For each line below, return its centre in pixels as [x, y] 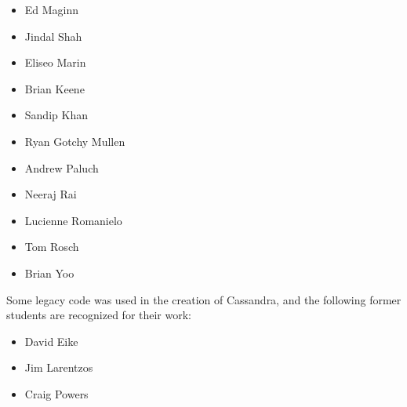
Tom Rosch [52, 247]
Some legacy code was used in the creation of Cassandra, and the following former [204, 299]
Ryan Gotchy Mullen [75, 141]
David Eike [51, 341]
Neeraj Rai [51, 194]
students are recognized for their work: [99, 315]
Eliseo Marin [55, 62]
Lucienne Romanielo [73, 220]
